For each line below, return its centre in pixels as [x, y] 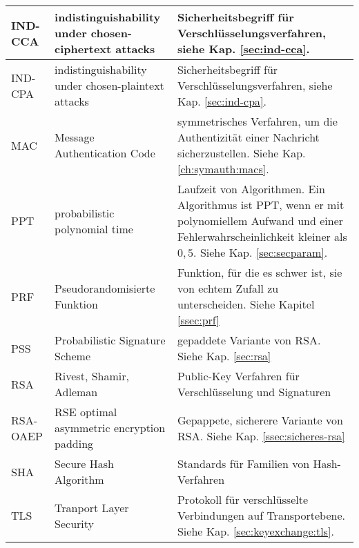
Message [75, 137]
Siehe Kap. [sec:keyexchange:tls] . [255, 531]
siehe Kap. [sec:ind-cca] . [243, 49]
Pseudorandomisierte [105, 288]
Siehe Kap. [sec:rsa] [224, 356]
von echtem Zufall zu [228, 288]
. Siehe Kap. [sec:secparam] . [261, 252]
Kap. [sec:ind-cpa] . [222, 101]
